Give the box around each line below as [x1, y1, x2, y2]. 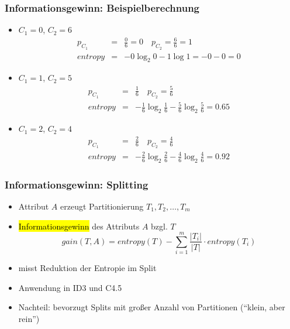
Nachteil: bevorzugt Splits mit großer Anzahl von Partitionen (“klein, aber [18, 301, 285, 313]
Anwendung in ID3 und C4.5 [18, 281, 122, 293]
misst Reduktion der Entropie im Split [18, 262, 157, 274]
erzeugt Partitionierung [60, 200, 144, 212]
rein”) [18, 313, 40, 325]
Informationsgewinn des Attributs [18, 220, 140, 232]
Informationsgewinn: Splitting [5, 177, 149, 191]
